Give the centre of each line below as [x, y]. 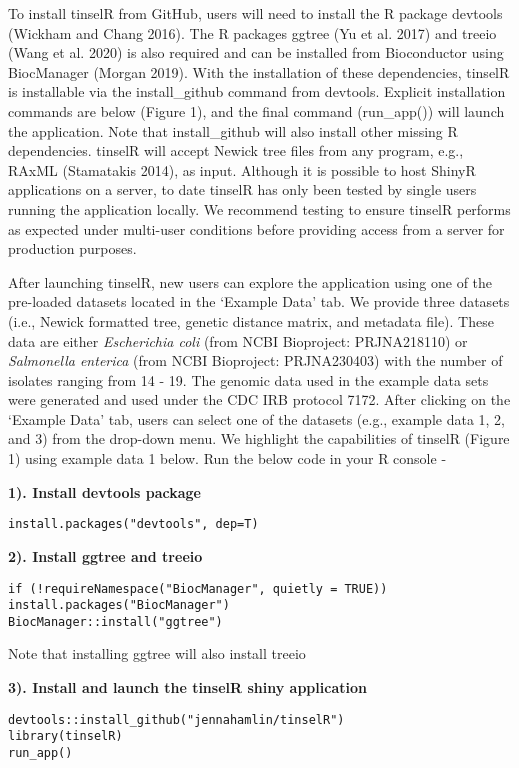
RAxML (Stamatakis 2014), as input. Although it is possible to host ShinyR [242, 169]
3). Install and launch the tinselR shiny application [187, 687]
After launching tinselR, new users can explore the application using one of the [250, 281]
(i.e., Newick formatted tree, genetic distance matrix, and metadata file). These [251, 320]
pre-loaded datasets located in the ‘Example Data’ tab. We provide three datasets [259, 301]
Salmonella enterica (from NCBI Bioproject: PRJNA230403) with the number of [255, 360]
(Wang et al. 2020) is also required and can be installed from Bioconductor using [256, 52]
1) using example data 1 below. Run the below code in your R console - [227, 458]
